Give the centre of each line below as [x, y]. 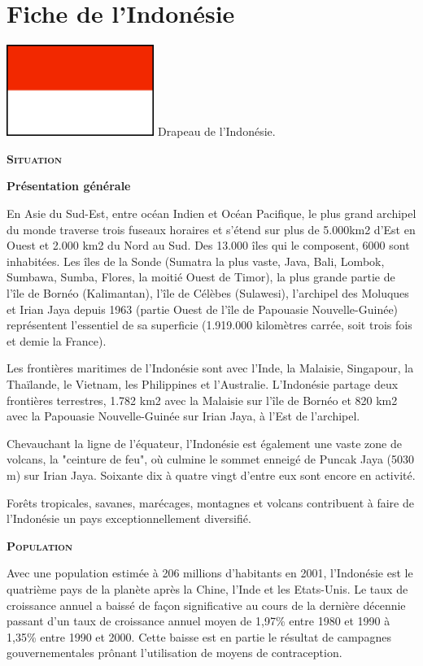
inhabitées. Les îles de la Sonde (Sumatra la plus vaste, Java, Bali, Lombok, [196, 261]
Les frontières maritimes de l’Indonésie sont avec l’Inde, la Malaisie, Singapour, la [210, 368]
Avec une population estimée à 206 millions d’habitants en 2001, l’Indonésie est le [210, 573]
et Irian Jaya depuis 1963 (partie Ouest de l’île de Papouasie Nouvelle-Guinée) [203, 309]
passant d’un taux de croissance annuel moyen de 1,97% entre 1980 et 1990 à [198, 621]
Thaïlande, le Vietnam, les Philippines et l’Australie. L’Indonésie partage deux [203, 383]
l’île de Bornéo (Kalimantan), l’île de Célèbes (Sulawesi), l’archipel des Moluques [208, 293]
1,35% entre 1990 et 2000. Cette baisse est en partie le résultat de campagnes [199, 636]
